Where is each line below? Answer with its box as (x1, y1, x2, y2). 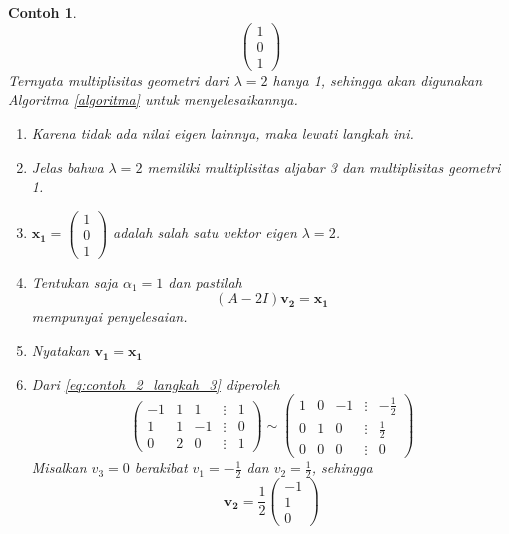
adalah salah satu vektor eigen (113, 222, 297, 243)
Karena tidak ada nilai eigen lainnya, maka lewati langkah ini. (31, 122, 414, 143)
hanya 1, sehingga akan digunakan (272, 69, 483, 90)
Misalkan (31, 457, 87, 478)
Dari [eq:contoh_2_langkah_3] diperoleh (31, 373, 280, 394)
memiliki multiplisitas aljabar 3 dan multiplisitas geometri (147, 156, 501, 177)
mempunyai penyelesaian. (31, 306, 188, 327)
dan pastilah (168, 271, 242, 292)
